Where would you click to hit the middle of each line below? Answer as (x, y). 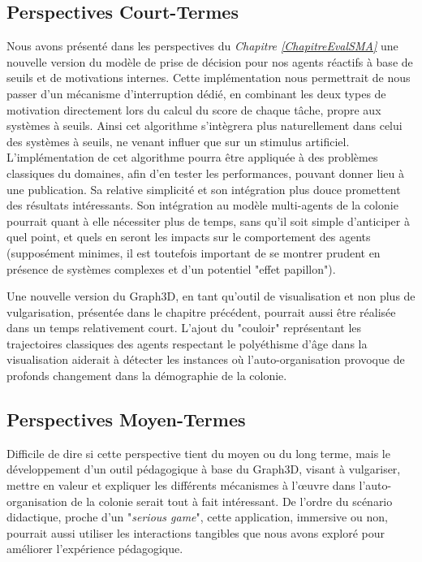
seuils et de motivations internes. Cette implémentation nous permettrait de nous (209, 78)
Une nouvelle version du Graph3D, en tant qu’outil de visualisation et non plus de (211, 296)
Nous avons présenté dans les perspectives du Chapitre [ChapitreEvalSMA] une (202, 46)
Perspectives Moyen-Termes (126, 419)
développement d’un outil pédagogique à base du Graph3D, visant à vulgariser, (204, 469)
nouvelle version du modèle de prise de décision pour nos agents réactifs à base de (210, 61)
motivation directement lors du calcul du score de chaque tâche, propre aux (194, 109)
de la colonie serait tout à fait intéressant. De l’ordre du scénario (232, 501)
